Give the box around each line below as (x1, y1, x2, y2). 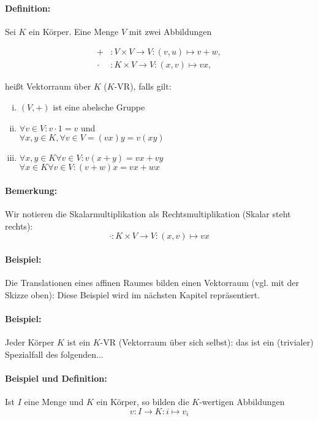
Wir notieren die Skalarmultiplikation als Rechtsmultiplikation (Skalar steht (5, 207, 291, 220)
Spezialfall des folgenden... (5, 347, 104, 360)
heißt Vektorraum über (5, 80, 91, 93)
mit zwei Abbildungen (129, 25, 212, 37)
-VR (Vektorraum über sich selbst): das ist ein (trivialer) (100, 336, 314, 348)
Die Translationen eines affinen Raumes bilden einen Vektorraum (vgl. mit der (5, 276, 299, 289)
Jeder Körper (5, 336, 55, 348)
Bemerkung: (5, 183, 58, 196)
